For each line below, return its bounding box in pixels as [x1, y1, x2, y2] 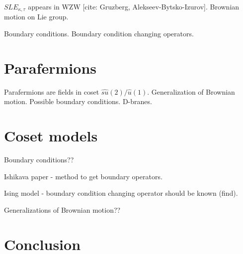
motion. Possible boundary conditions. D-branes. [4, 96, 152, 107]
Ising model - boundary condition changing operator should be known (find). [4, 188, 238, 198]
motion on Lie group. [4, 11, 69, 22]
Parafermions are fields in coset [4, 86, 99, 97]
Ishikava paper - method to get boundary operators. [4, 171, 162, 181]
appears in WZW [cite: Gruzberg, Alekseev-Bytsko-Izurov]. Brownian [28, 1, 240, 11]
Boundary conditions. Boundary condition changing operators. [4, 28, 194, 39]
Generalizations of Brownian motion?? [4, 204, 121, 215]
